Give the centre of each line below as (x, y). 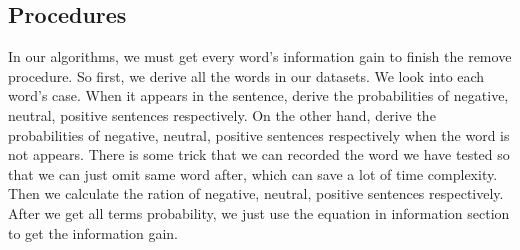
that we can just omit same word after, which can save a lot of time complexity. (253, 173)
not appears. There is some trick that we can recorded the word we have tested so (259, 154)
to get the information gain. (93, 232)
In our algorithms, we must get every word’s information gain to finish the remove (260, 56)
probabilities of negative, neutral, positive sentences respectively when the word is (259, 134)
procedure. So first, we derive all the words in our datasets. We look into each (246, 75)
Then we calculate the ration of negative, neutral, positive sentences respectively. (256, 193)
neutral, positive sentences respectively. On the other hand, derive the (222, 114)
